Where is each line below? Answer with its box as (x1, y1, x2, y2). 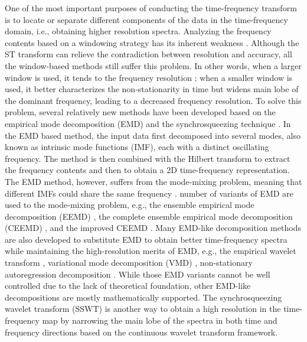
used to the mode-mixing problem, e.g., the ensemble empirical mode (5, 198, 254, 211)
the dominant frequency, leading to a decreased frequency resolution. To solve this (5, 94, 302, 106)
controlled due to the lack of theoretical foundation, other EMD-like (5, 279, 251, 292)
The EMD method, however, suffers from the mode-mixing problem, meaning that (5, 175, 302, 187)
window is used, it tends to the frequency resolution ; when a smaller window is (5, 71, 293, 83)
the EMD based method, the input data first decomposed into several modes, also (5, 129, 301, 141)
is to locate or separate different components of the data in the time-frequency (5, 13, 288, 25)
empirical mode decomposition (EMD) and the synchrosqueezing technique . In (5, 117, 291, 129)
